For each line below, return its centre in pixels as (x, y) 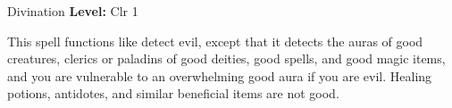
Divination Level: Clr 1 (73, 11)
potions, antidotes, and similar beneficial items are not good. (173, 93)
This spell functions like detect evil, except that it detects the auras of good (215, 41)
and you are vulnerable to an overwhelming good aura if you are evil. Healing (220, 75)
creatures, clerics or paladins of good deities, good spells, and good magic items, (226, 58)
